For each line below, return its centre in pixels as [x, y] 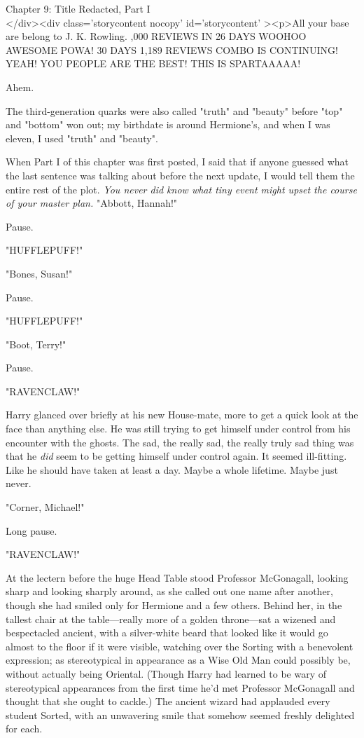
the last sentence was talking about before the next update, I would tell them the [180, 175]
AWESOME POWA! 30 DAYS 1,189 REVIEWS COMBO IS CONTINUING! [172, 49]
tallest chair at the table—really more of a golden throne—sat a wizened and [171, 619]
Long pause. [31, 530]
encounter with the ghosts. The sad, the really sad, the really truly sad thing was [180, 442]
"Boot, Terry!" [36, 344]
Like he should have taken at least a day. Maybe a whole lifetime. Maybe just [172, 469]
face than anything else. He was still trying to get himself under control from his [178, 429]
